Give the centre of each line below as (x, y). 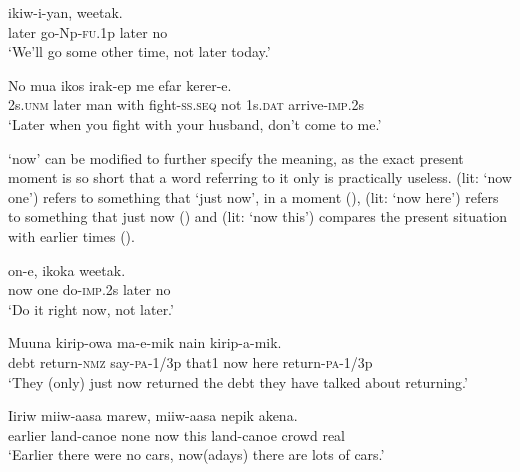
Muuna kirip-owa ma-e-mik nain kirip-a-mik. (145, 342)
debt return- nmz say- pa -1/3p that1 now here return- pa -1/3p (190, 361)
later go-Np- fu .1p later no (88, 31)
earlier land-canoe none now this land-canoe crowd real (177, 434)
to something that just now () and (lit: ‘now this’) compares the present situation (258, 216)
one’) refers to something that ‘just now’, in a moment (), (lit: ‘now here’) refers (253, 196)
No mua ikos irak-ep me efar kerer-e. (120, 84)
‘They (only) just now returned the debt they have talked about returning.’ (238, 381)
